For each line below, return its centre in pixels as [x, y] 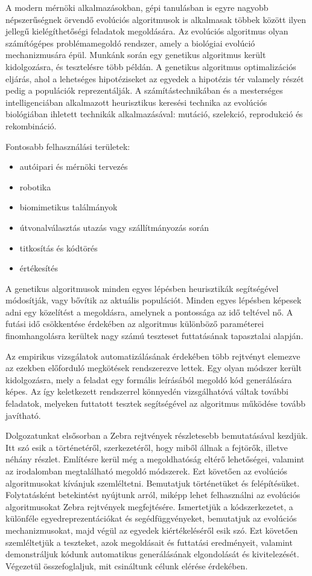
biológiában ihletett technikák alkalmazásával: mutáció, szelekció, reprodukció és [154, 114]
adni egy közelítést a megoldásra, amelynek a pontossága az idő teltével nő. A [149, 312]
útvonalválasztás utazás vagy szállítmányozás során [114, 227]
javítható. [23, 415]
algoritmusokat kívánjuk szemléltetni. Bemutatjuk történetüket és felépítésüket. [153, 483]
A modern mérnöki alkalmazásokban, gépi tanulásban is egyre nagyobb [137, 7]
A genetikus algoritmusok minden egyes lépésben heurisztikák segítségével [142, 288]
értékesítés [39, 268]
